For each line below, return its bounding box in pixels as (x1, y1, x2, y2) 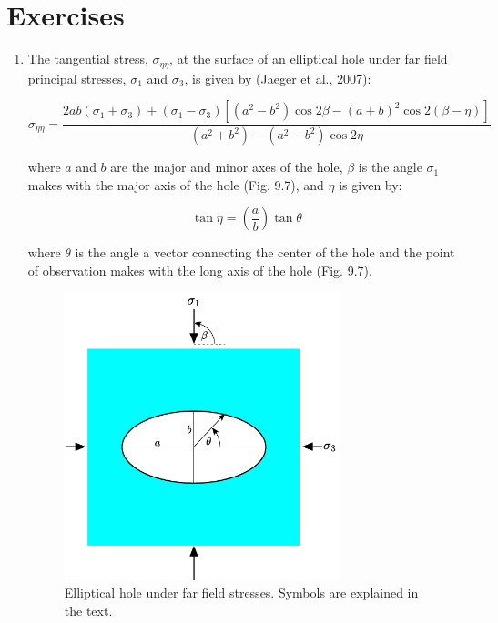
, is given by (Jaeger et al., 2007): (184, 68, 371, 87)
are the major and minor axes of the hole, (110, 157, 343, 176)
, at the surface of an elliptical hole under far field (169, 49, 448, 68)
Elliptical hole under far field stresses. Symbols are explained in (64, 583, 419, 602)
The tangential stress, (27, 49, 148, 68)
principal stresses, (27, 68, 127, 87)
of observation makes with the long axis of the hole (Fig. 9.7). (27, 260, 372, 279)
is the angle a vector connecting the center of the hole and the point (75, 243, 455, 262)
